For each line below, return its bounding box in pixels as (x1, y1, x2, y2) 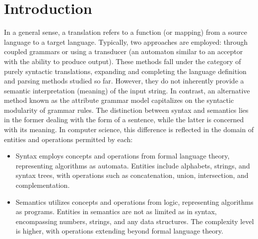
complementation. (15, 180, 70, 190)
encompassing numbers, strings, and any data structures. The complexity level (15, 216, 254, 226)
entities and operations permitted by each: (4, 134, 133, 144)
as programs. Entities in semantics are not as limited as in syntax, (15, 206, 217, 217)
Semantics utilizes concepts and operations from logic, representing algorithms (15, 196, 254, 207)
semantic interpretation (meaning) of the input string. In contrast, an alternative (4, 85, 250, 95)
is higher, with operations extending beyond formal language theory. (15, 226, 223, 236)
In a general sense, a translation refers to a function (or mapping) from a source (4, 27, 247, 37)
